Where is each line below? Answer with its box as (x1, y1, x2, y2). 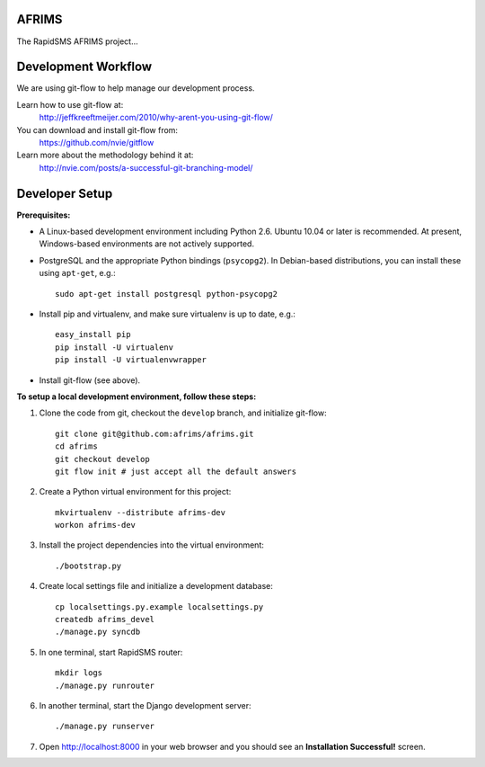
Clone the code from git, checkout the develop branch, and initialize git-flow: (39, 407, 327, 418)
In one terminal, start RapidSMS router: (39, 647, 183, 657)
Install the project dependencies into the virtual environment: (39, 540, 264, 550)
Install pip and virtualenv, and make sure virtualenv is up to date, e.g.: (39, 308, 296, 319)
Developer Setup (16, 185, 113, 201)
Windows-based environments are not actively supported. (39, 238, 255, 249)
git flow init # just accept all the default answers (55, 466, 296, 477)
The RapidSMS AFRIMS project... (16, 36, 138, 47)
